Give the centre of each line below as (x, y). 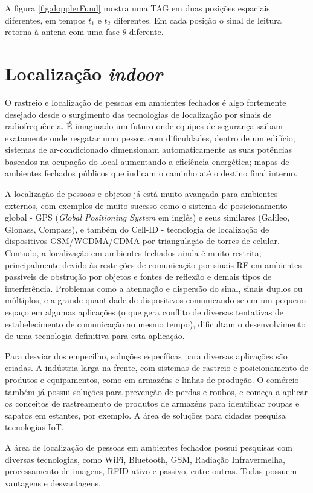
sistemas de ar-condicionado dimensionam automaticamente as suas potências (149, 150)
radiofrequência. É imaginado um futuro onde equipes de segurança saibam (144, 126)
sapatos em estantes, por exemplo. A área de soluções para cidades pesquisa (145, 415)
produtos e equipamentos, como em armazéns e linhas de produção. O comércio (152, 379)
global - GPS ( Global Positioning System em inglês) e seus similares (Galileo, (147, 217)
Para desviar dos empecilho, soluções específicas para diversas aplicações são (146, 356)
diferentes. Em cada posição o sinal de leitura (197, 20)
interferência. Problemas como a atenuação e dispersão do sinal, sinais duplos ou (154, 288)
